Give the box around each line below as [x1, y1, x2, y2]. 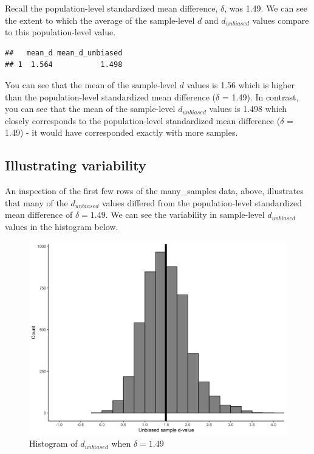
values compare [252, 13, 309, 26]
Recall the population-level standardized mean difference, [5, 2, 218, 14]
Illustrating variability [5, 156, 146, 175]
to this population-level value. [5, 26, 116, 38]
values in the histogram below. [5, 220, 118, 232]
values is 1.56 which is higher [186, 78, 295, 91]
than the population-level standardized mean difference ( [5, 90, 216, 103]
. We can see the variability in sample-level [105, 208, 265, 221]
